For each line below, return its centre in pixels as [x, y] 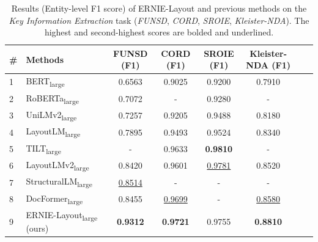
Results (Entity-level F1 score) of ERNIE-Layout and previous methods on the [159, 8]
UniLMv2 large [51, 115]
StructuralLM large [59, 182]
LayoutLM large [53, 132]
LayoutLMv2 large [57, 165]
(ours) [37, 228]
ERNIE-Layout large [62, 216]
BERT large [45, 82]
